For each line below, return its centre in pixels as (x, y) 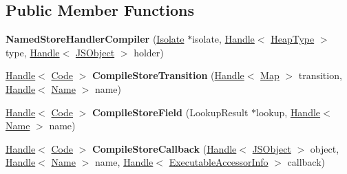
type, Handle (33, 52)
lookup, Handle (288, 112)
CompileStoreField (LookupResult (170, 112)
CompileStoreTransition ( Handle (168, 75)
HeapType (293, 39)
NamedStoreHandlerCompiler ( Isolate (95, 39)
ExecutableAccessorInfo (219, 162)
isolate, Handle (223, 39)
